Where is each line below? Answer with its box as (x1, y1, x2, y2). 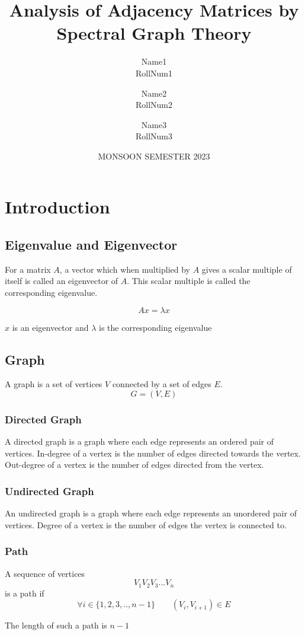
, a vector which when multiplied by (59, 263, 190, 275)
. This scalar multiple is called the (127, 275, 251, 287)
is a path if (5, 586, 44, 599)
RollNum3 (135, 130, 173, 142)
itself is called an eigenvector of (5, 275, 118, 287)
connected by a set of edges (112, 378, 211, 390)
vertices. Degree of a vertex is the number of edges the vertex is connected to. (5, 518, 287, 531)
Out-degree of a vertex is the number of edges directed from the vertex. (5, 458, 264, 471)
